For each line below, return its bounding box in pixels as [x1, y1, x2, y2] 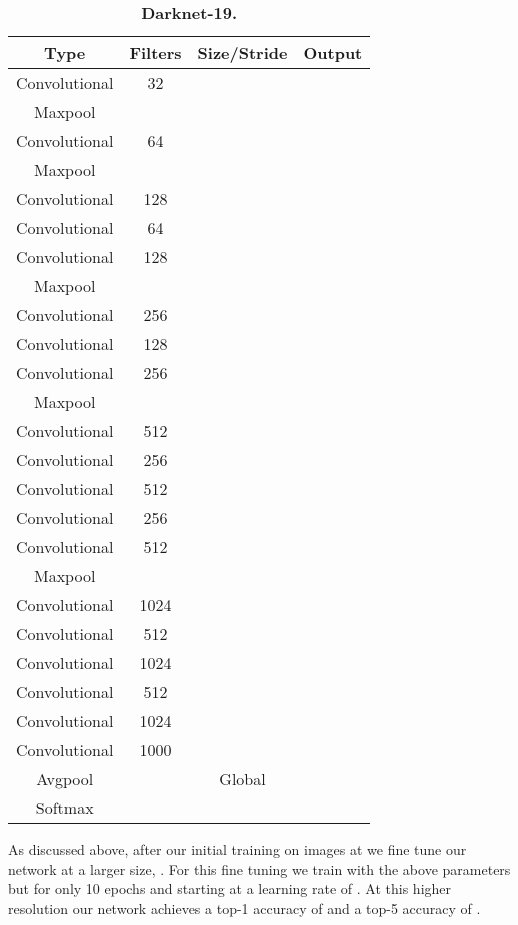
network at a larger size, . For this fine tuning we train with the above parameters [8, 858, 511, 879]
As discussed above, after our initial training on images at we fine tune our [8, 839, 467, 859]
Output [303, 41, 363, 64]
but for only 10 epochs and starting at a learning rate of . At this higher [8, 878, 452, 899]
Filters [129, 41, 182, 64]
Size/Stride [197, 41, 288, 64]
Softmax [35, 796, 94, 819]
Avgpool [36, 767, 94, 790]
